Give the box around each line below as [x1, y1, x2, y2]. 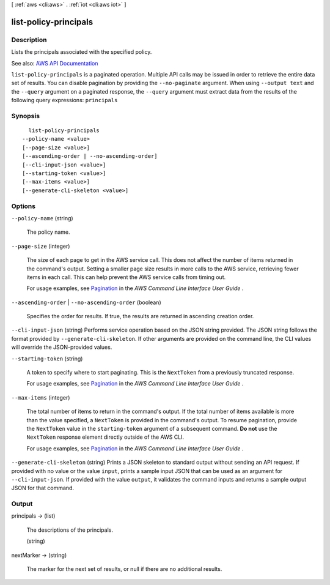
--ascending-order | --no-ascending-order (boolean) [11, 299, 161, 306]
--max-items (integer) [11, 393, 70, 401]
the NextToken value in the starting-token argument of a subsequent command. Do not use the [26, 425, 277, 432]
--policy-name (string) [11, 214, 73, 222]
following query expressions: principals [11, 97, 118, 104]
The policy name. [26, 228, 70, 236]
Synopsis [11, 111, 40, 120]
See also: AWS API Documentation [11, 59, 98, 67]
